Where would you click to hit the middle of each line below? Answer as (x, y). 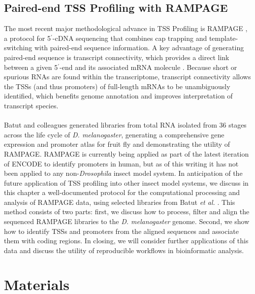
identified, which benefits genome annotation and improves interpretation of (118, 96)
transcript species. (31, 105)
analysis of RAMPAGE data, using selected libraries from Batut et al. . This (120, 202)
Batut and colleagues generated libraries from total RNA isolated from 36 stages (125, 125)
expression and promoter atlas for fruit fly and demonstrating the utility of (117, 144)
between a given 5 (31, 67)
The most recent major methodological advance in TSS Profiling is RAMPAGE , (126, 28)
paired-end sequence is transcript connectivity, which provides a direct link (117, 57)
